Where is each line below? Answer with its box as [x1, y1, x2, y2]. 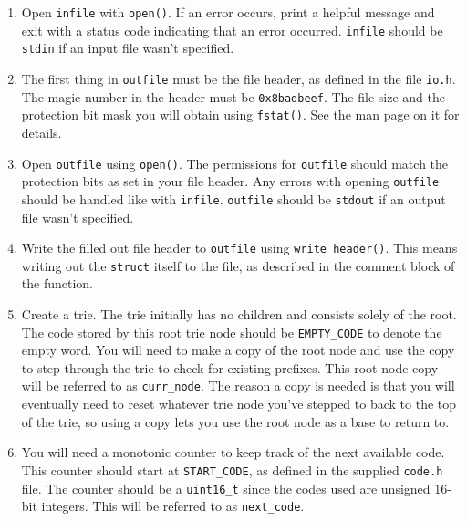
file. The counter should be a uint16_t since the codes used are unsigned [21, 478, 431, 497]
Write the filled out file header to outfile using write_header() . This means [21, 238, 458, 257]
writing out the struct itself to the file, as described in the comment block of [21, 255, 455, 275]
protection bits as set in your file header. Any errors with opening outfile [21, 172, 440, 191]
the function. [21, 274, 93, 293]
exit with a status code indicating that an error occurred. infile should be [21, 20, 443, 39]
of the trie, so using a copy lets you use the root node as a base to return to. [21, 412, 450, 431]
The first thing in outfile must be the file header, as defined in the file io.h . [21, 68, 456, 88]
